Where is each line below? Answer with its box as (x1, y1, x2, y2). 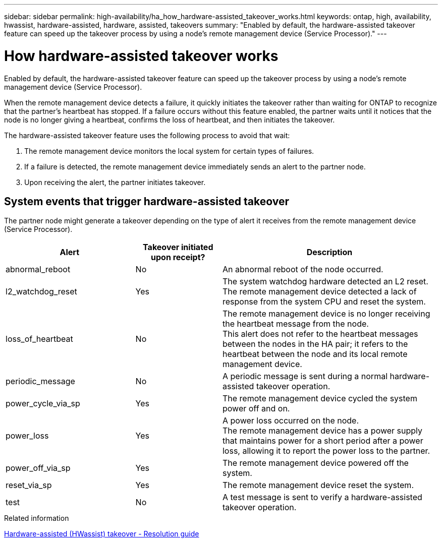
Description (306, 247, 353, 258)
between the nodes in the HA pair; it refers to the (222, 339, 408, 349)
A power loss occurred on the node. (222, 415, 359, 426)
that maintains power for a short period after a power (222, 436, 423, 446)
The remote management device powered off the (222, 458, 409, 468)
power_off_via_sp (6, 463, 71, 473)
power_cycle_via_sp (6, 398, 80, 409)
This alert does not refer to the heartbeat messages (222, 329, 418, 339)
